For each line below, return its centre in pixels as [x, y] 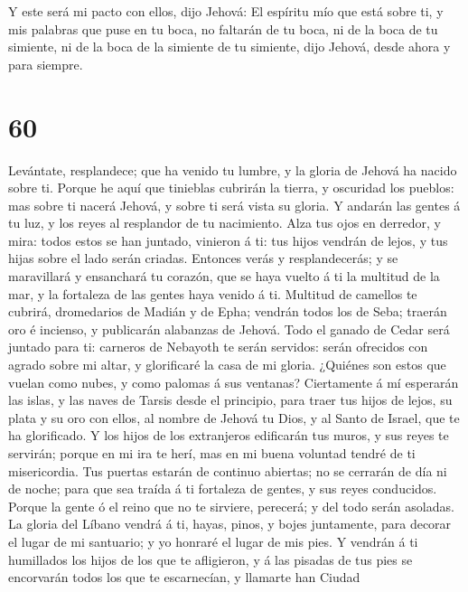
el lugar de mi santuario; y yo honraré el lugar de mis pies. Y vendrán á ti [213, 541]
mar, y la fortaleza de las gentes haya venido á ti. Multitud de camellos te [213, 293]
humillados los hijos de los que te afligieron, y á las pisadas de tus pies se [211, 559]
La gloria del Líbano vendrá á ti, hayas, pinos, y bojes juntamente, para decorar [230, 524]
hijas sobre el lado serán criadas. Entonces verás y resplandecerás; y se [203, 258]
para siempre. [46, 64]
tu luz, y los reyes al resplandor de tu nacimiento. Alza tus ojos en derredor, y [225, 223]
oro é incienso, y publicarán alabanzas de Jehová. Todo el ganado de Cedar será [229, 329]
